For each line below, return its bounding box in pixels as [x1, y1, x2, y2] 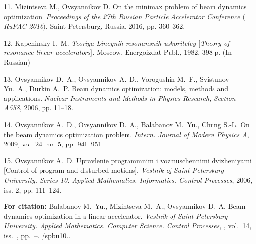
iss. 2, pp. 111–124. [4, 184, 62, 195]
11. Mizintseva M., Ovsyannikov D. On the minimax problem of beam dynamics [4, 1, 247, 11]
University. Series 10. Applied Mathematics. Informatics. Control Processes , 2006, [4, 174, 253, 185]
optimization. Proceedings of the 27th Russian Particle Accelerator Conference [4, 11, 240, 21]
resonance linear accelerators [4, 47, 90, 57]
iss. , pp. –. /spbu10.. [4, 230, 71, 240]
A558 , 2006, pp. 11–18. [4, 102, 73, 113]
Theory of [200, 37, 230, 48]
